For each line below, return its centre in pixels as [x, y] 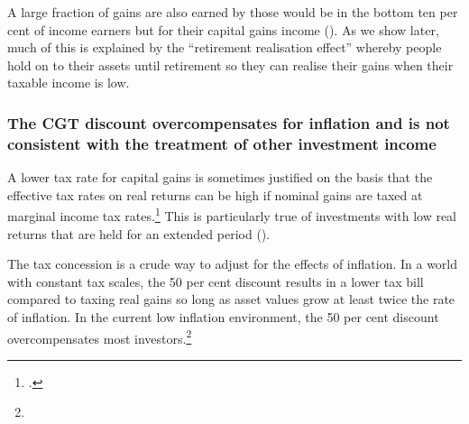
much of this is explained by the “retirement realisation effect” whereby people [225, 47]
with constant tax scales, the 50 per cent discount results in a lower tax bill [216, 281]
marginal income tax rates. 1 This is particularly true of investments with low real [232, 214]
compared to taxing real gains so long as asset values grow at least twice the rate [231, 299]
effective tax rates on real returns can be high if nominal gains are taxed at [215, 194]
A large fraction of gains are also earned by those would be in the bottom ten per [233, 12]
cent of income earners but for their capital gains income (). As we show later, [223, 29]
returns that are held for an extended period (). [139, 233]
